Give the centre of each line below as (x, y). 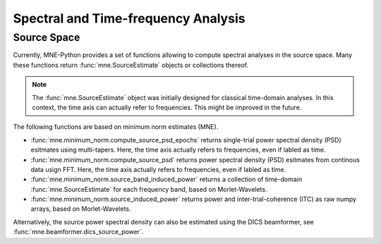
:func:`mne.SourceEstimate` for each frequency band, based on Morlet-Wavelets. (149, 189)
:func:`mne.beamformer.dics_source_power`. (78, 232)
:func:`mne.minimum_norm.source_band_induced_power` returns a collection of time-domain (167, 179)
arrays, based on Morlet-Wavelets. (81, 209)
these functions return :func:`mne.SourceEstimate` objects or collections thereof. (131, 65)
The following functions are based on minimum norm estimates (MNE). (116, 127)
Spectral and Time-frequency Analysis (129, 18)
